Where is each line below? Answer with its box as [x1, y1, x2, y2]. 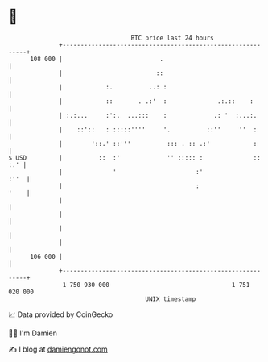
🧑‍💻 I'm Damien [8, 328, 58, 338]
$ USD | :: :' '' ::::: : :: [8, 153, 262, 162]
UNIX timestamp [145, 294, 196, 303]
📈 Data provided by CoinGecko [8, 310, 113, 319]
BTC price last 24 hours [130, 34, 215, 42]
